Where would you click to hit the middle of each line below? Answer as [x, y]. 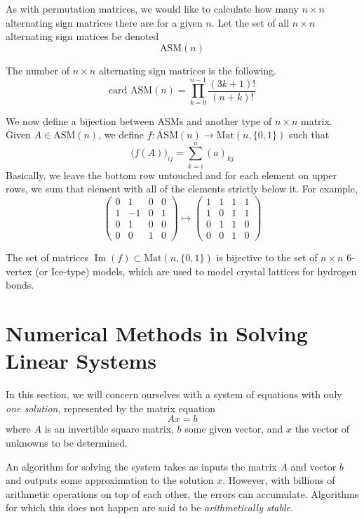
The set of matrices [47, 257]
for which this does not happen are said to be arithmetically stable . [149, 507]
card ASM [130, 91]
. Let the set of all [250, 22]
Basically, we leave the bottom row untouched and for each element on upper [171, 175]
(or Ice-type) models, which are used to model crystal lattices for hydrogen [196, 271]
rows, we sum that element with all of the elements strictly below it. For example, [182, 189]
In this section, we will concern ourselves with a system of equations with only [174, 394]
